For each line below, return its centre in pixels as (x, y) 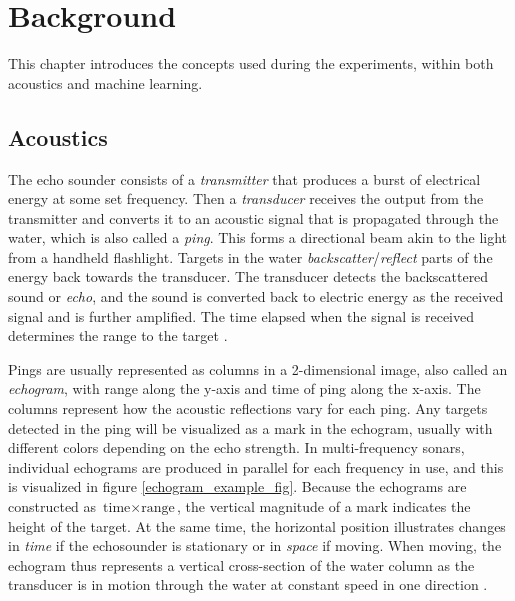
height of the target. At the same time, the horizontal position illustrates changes (257, 525)
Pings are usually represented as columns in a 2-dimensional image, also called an (258, 368)
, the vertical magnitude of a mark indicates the (324, 506)
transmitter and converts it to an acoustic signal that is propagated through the (253, 217)
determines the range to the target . (118, 335)
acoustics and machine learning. (105, 82)
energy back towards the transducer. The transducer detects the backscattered (248, 276)
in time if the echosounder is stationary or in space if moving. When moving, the (255, 545)
